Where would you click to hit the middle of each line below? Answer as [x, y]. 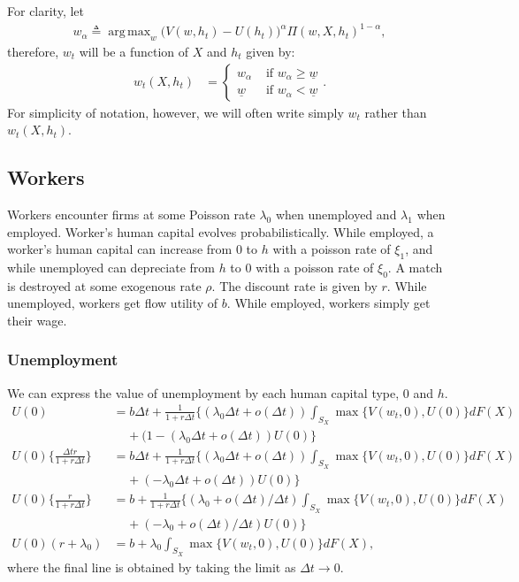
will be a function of [134, 51]
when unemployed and [336, 214]
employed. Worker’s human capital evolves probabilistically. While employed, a [221, 231]
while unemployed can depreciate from [111, 267]
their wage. [37, 320]
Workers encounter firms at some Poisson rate [131, 214]
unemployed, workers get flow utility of [113, 303]
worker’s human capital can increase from [120, 249]
